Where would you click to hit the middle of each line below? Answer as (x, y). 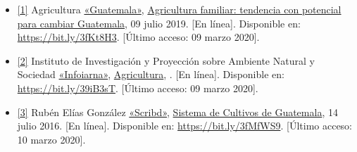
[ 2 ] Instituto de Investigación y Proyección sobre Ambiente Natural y (166, 60)
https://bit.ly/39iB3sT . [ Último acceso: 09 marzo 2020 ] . (138, 88)
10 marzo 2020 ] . (51, 139)
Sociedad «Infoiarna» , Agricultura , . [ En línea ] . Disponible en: (151, 74)
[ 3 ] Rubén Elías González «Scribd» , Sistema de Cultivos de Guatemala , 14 (177, 112)
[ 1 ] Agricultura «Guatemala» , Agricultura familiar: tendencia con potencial (179, 9)
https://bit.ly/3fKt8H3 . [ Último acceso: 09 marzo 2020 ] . (138, 37)
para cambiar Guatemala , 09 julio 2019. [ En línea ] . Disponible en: (159, 23)
